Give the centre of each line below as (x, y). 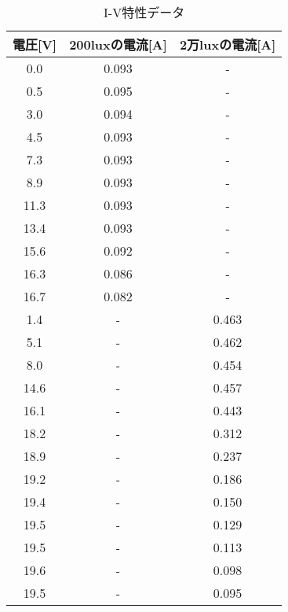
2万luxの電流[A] (228, 44)
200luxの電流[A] (118, 44)
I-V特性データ (144, 12)
